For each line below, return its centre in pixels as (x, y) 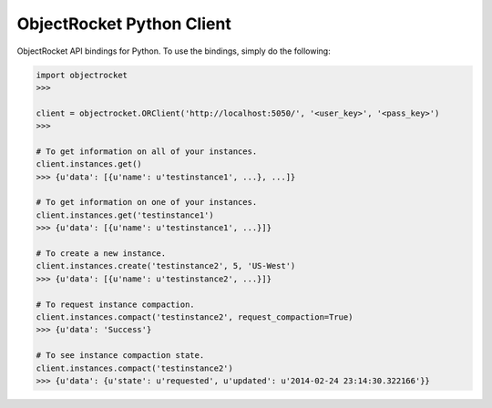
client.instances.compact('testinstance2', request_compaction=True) (195, 317)
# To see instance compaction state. (120, 356)
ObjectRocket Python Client (124, 24)
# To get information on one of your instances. (147, 202)
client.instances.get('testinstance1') (125, 215)
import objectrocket (82, 75)
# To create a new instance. (101, 254)
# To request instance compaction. (115, 304)
